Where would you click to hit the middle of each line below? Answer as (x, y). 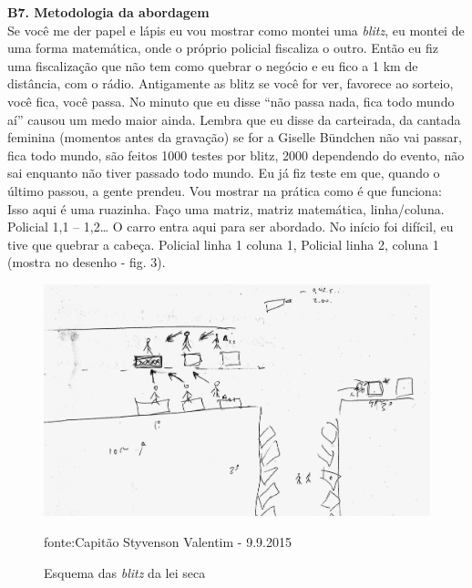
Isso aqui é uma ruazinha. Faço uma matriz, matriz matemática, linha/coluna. (226, 208)
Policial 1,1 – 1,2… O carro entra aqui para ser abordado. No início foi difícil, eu (231, 227)
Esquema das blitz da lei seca (125, 572)
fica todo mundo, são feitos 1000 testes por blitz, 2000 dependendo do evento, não (236, 155)
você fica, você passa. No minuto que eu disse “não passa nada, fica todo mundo (231, 101)
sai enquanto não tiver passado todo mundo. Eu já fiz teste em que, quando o (224, 173)
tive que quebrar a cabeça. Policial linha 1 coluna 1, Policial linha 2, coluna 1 (223, 244)
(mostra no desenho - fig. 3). (87, 262)
